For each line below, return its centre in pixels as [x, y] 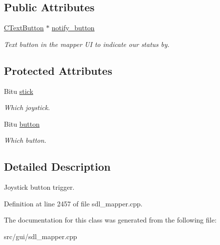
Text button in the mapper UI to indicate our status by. [87, 44]
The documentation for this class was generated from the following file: [110, 220]
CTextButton [24, 28]
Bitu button [22, 123]
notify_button [73, 28]
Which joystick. [27, 107]
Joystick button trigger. [39, 187]
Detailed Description [57, 167]
